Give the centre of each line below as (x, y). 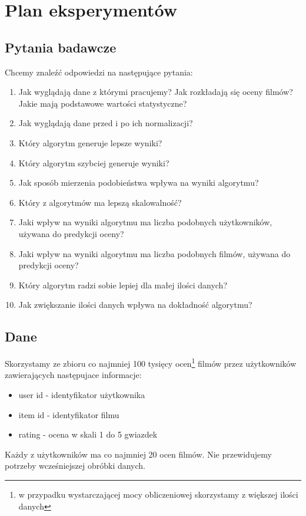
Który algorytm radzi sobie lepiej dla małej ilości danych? (123, 285)
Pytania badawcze (61, 47)
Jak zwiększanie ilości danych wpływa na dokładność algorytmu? (135, 305)
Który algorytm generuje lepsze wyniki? (90, 142)
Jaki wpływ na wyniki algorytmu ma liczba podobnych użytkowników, (145, 222)
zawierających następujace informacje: (73, 375)
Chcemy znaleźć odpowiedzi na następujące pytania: (99, 72)
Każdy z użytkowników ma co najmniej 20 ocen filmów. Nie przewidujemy (138, 454)
